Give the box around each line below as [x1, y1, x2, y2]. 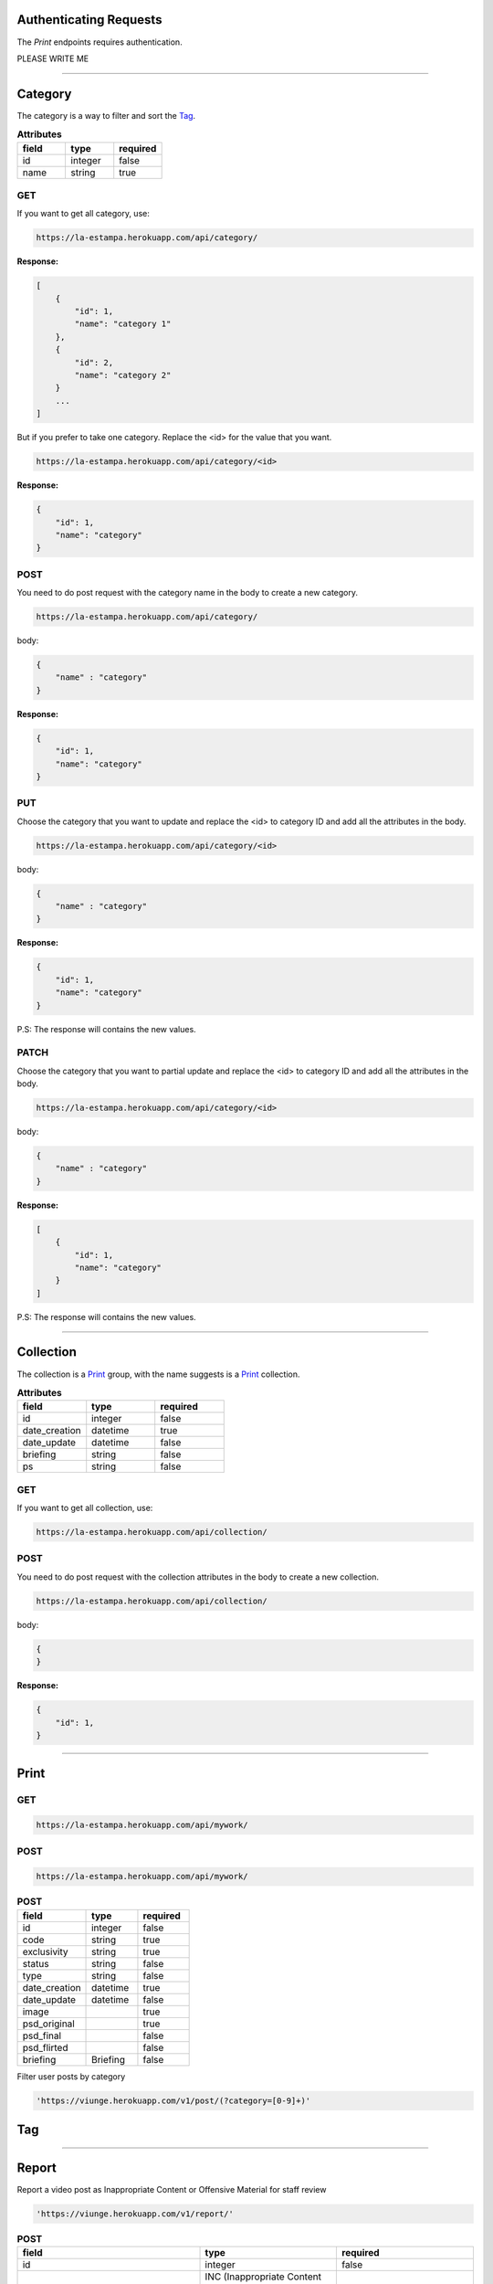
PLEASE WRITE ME [16, 53, 89, 64]
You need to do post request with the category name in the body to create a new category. [16, 587, 359, 598]
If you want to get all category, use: [16, 208, 150, 219]
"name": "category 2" [74, 370, 172, 381]
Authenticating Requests [16, 12, 163, 27]
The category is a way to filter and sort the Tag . [16, 110, 196, 121]
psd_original [22, 2017, 75, 2030]
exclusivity [22, 1945, 68, 1958]
